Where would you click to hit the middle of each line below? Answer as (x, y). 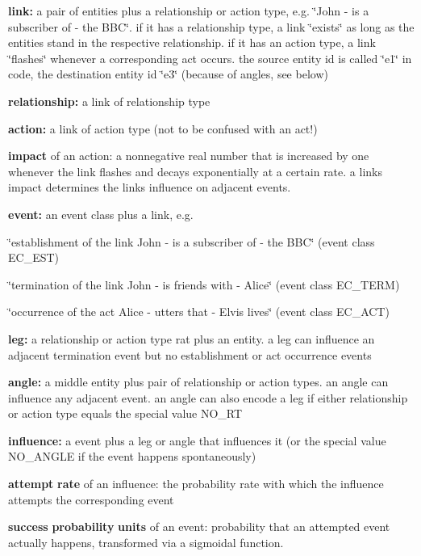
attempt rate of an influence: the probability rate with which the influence (196, 484)
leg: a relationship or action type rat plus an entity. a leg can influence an (192, 338)
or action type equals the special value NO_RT (125, 413)
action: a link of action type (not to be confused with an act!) (163, 128)
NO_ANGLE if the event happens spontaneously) (132, 456)
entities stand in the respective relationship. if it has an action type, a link (192, 42)
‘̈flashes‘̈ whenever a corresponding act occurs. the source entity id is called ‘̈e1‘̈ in (210, 58)
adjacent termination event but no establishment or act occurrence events (190, 354)
